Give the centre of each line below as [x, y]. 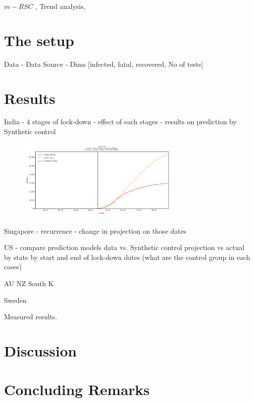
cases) [13, 267]
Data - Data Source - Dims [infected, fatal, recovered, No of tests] [104, 64]
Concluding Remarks [77, 389]
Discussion [40, 350]
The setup [39, 40]
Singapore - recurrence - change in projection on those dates [95, 230]
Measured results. [31, 317]
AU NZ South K [29, 283]
